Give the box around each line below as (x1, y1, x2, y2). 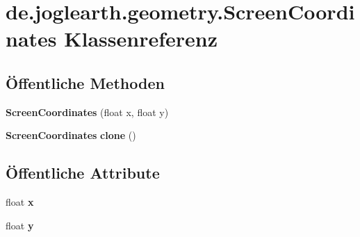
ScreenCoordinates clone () (6, 128, 136, 142)
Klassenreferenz (64, 24, 218, 53)
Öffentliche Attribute (6, 162, 160, 183)
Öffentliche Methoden (6, 72, 165, 93)
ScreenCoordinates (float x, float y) (6, 104, 169, 119)
